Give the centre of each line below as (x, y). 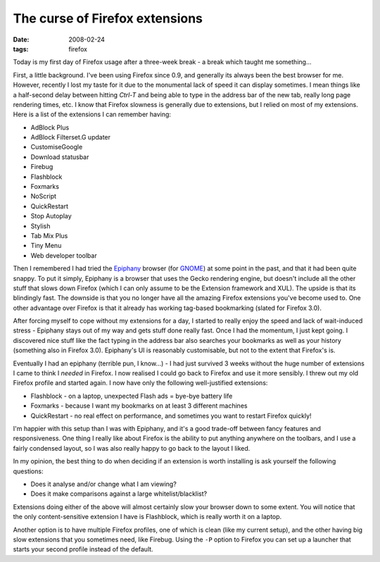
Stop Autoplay (51, 216)
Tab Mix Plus (49, 235)
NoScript (43, 196)
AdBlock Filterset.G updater (71, 137)
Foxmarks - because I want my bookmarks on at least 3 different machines (139, 406)
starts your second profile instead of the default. (83, 549)
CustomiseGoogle (57, 147)
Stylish (40, 226)
